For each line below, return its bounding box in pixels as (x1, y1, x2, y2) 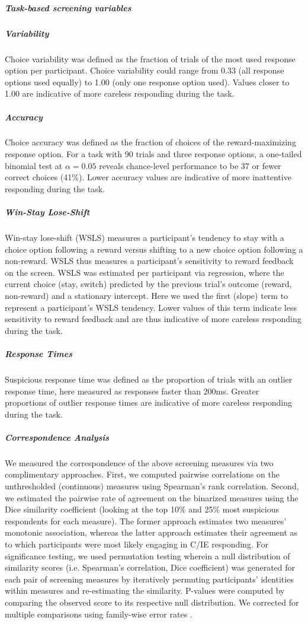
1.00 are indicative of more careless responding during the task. (5, 87, 235, 100)
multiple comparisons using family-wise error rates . (5, 607, 192, 620)
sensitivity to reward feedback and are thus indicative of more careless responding (5, 313, 301, 325)
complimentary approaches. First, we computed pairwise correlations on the (5, 468, 280, 480)
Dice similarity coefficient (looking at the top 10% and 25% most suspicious (5, 503, 279, 515)
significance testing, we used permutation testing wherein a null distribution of (5, 549, 290, 562)
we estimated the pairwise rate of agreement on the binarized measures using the (5, 491, 299, 504)
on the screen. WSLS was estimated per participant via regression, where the (5, 266, 284, 278)
